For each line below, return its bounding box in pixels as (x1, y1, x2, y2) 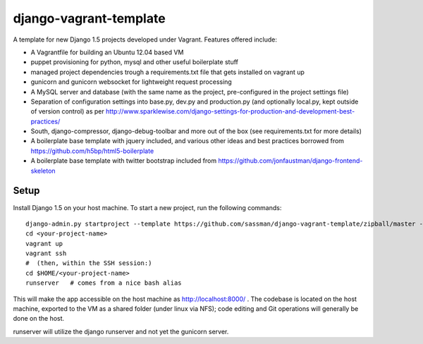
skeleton (30, 166, 56, 175)
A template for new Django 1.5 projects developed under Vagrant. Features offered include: (13, 35, 278, 44)
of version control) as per (30, 107, 105, 116)
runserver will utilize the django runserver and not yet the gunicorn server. (13, 327, 229, 336)
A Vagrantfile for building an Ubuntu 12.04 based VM (30, 48, 184, 56)
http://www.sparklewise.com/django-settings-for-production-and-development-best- (106, 107, 355, 116)
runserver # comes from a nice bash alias (25, 279, 183, 287)
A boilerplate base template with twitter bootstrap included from (30, 156, 217, 165)
